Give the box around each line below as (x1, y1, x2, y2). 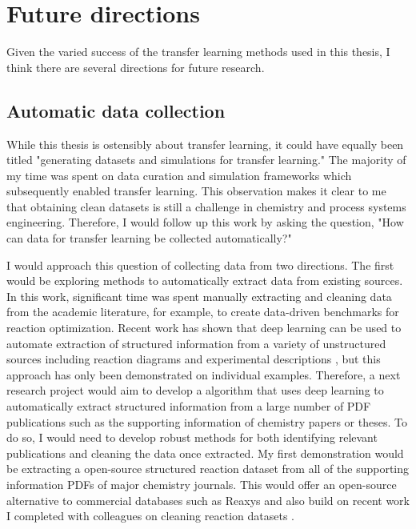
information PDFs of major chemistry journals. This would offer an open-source (6, 475, 397, 492)
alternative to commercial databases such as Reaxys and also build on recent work (6, 491, 410, 508)
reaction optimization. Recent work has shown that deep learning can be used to (6, 319, 402, 336)
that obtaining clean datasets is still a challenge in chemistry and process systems (6, 198, 406, 214)
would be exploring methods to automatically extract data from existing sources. (6, 272, 403, 289)
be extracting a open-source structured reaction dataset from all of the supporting (6, 460, 410, 477)
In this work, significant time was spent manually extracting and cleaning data (6, 287, 392, 304)
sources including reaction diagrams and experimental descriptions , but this (6, 351, 381, 367)
